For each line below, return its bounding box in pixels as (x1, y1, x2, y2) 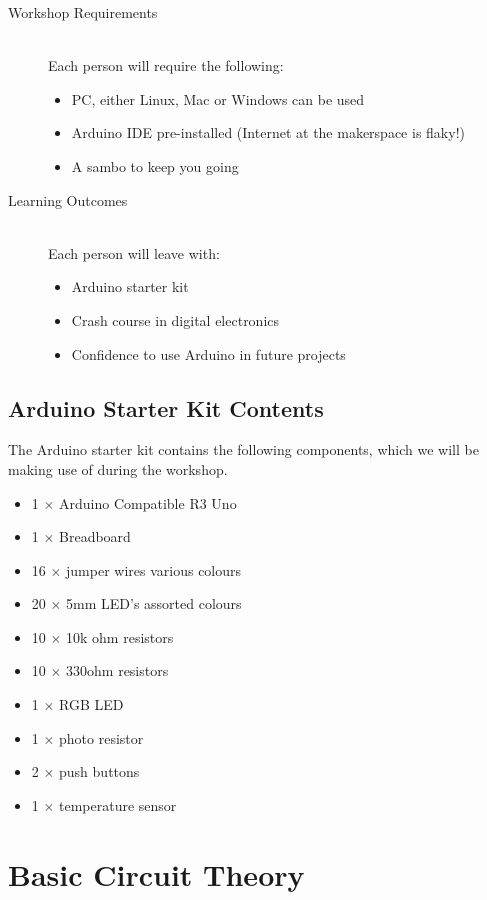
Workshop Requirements (8, 2, 158, 22)
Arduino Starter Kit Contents (8, 392, 324, 423)
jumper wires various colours (66, 559, 242, 580)
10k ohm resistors (66, 626, 174, 647)
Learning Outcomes (8, 189, 128, 210)
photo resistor (59, 727, 144, 748)
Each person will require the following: (48, 55, 284, 76)
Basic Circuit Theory (8, 853, 305, 894)
